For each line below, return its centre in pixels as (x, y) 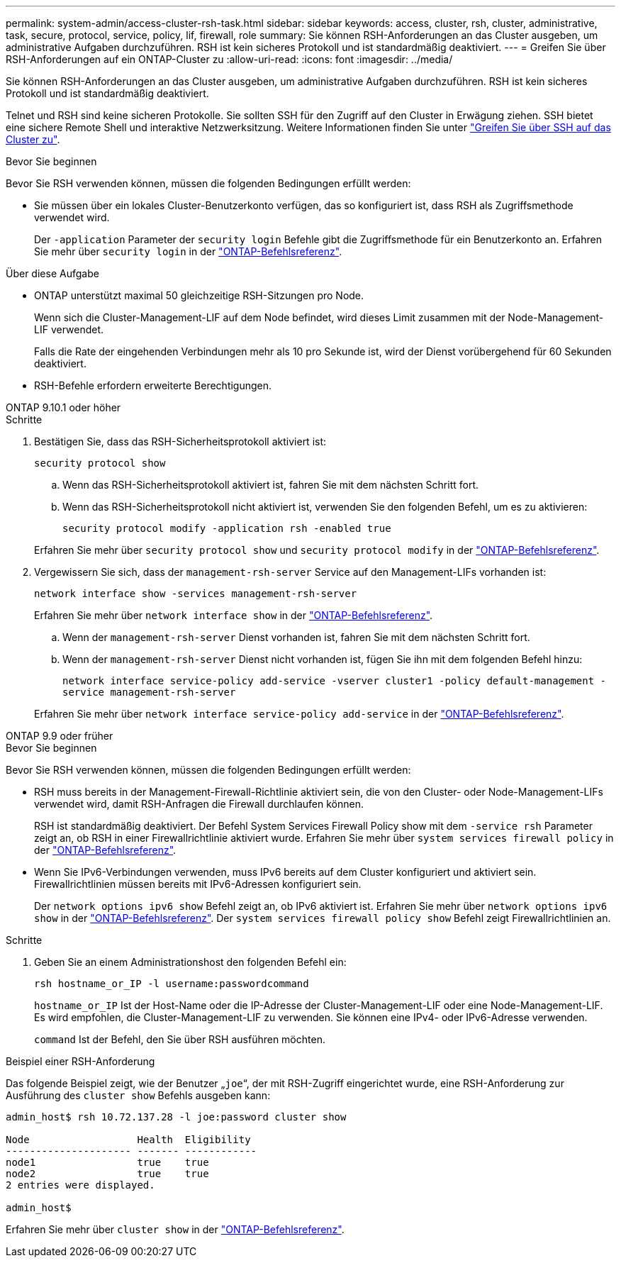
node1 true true (107, 1162)
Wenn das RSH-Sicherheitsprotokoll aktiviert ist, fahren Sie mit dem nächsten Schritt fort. (271, 485)
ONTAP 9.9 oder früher (60, 736)
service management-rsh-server (149, 692)
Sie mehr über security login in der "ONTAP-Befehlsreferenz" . (188, 251)
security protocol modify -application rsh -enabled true (227, 528)
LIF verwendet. (69, 329)
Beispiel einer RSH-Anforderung (80, 1061)
